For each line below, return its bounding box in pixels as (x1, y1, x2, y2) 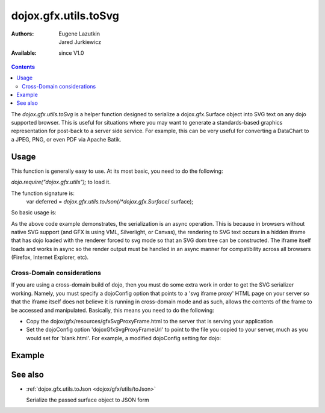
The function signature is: (11, 190, 75, 197)
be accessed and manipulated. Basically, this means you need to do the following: (11, 306, 215, 314)
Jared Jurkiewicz (58, 38, 102, 45)
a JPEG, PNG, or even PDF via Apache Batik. (11, 135, 122, 143)
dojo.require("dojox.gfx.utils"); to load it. (11, 178, 111, 186)
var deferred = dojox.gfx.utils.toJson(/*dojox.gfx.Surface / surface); (26, 197, 194, 205)
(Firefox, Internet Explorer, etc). (11, 253, 89, 261)
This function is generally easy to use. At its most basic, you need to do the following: (11, 167, 223, 175)
